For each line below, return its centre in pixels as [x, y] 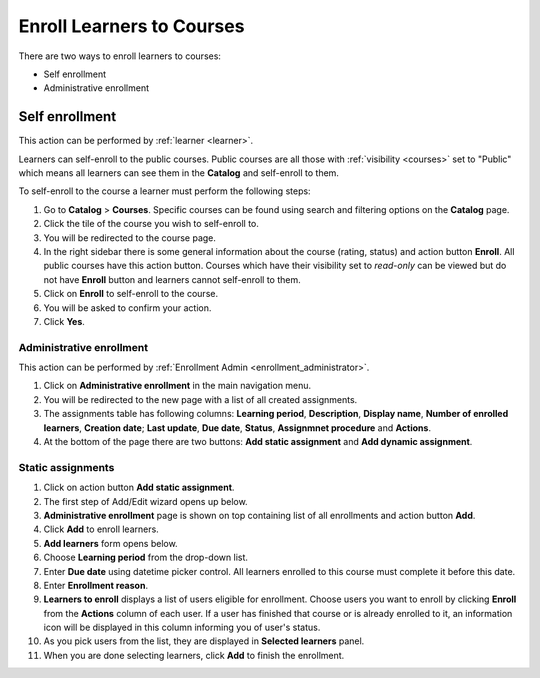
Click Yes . [64, 321]
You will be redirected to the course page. [130, 237]
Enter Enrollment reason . [96, 585]
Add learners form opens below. [111, 543]
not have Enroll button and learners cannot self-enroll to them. [172, 279]
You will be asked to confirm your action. [127, 307]
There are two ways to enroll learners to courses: [120, 56]
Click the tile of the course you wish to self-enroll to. [151, 224]
